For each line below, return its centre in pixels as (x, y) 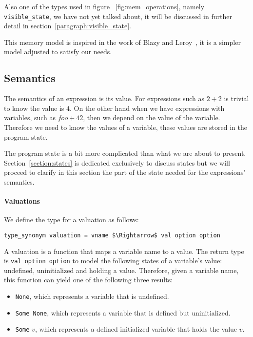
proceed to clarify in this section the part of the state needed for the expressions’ (125, 172)
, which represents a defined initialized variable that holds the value (136, 329)
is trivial (236, 98)
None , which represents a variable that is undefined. (92, 296)
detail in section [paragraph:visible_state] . (68, 26)
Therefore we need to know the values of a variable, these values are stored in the (126, 127)
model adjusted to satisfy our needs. (58, 52)
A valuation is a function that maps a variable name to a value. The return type (124, 251)
